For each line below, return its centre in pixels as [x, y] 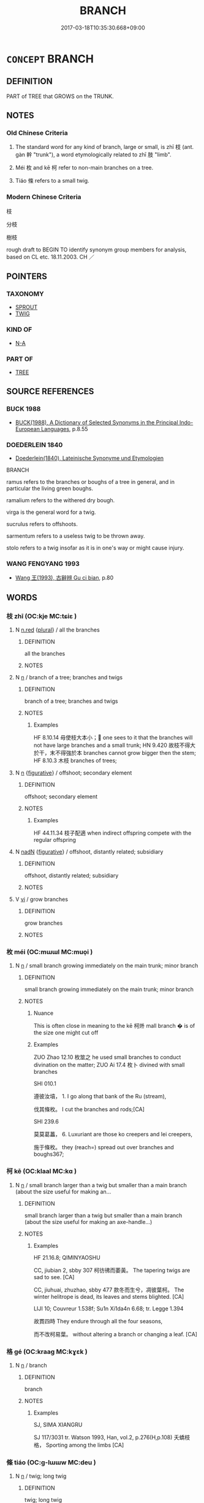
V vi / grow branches [42, 899]
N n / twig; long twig [41, 1476]
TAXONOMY [25, 294]
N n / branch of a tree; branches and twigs [69, 677]
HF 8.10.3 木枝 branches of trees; [75, 760]
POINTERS [27, 277]
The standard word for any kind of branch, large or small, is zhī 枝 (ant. [104, 147]
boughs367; [49, 1154]
